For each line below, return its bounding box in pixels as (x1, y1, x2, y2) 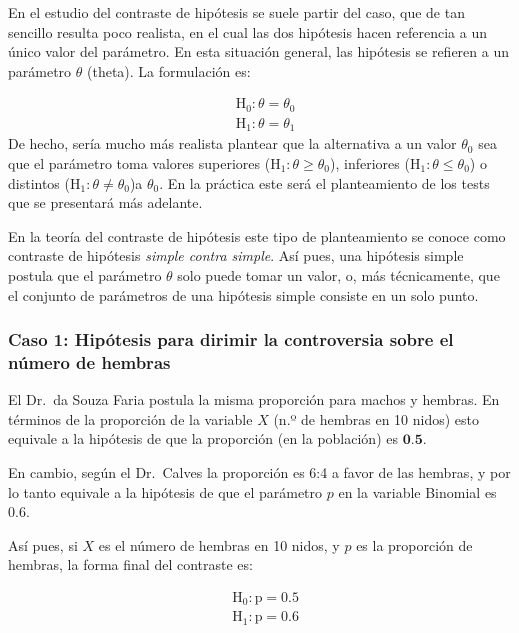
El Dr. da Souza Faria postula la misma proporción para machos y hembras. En (8, 389, 500, 410)
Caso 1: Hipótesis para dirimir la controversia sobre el (8, 327, 454, 352)
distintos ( (8, 172, 70, 193)
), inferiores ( (330, 152, 410, 173)
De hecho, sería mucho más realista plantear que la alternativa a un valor (8, 133, 457, 154)
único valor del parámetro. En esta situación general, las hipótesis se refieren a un (8, 41, 509, 62)
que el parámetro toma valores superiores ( (8, 152, 271, 173)
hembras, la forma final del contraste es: (8, 554, 253, 575)
